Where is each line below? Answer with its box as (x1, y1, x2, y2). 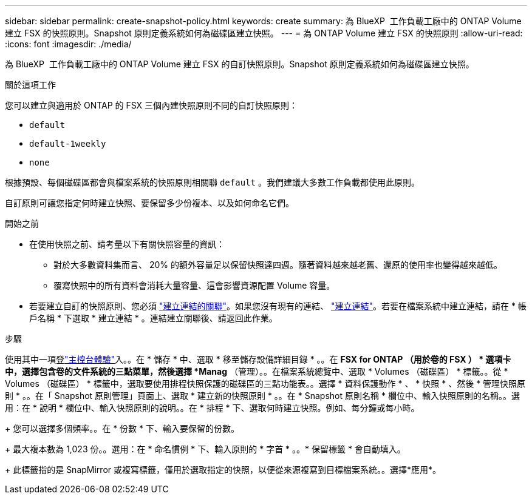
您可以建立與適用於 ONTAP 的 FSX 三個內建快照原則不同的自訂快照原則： (5, 100, 298, 110)
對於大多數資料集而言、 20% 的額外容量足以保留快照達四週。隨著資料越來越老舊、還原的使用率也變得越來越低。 (53, 260, 502, 270)
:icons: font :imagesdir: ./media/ (5, 39, 132, 49)
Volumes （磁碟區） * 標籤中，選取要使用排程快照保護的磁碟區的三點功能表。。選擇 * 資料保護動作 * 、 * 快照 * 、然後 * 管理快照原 (5, 378, 526, 389)
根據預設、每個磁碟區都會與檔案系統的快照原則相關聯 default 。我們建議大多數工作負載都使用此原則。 (5, 177, 420, 187)
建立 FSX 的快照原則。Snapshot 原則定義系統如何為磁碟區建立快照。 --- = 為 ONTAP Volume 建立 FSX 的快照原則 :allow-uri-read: (5, 28, 523, 38)
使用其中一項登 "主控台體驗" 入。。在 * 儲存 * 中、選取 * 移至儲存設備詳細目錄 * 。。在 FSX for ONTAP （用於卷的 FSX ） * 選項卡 (5, 354, 511, 364)
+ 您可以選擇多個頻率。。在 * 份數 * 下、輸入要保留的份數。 (5, 423, 239, 434)
